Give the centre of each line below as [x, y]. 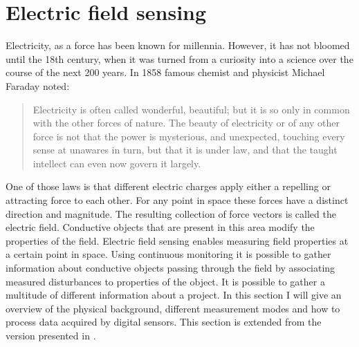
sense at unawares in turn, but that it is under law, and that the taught [185, 150]
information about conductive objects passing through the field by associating [171, 268]
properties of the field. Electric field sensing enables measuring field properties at [177, 240]
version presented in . [51, 335]
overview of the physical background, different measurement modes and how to [173, 308]
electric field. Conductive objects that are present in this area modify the [160, 227]
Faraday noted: [38, 85]
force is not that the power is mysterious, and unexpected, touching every [189, 136]
